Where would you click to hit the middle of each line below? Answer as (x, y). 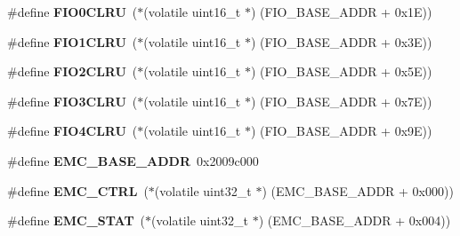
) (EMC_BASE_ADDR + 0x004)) (355, 220)
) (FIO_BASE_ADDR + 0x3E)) (341, 41)
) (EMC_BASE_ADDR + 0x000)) (358, 190)
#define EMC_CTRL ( (78, 190)
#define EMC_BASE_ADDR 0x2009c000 (133, 160)
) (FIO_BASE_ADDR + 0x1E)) (341, 12)
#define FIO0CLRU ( (73, 12)
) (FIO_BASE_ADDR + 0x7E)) (341, 101)
